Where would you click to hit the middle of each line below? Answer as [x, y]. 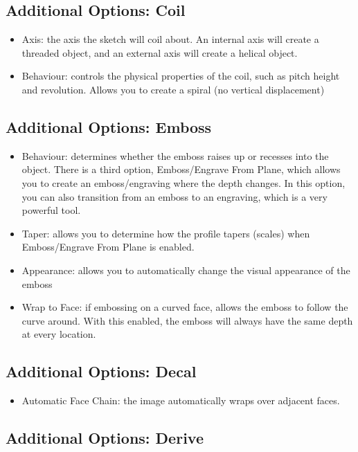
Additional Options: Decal [101, 371]
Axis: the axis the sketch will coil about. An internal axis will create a [170, 39]
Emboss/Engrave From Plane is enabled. [108, 247]
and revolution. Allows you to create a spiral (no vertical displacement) [173, 89]
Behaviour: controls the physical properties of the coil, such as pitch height [181, 76]
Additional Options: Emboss [109, 126]
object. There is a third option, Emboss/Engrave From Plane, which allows [181, 169]
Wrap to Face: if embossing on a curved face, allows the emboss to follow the [185, 307]
